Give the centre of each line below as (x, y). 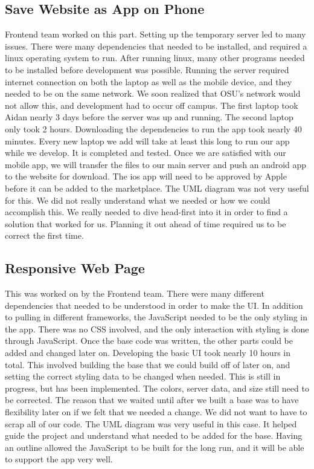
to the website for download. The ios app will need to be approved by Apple (146, 176)
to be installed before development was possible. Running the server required (147, 69)
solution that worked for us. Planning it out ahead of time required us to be (146, 223)
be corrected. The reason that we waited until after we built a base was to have (152, 400)
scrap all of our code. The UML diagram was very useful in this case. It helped (151, 423)
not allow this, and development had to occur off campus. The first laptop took (152, 105)
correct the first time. (44, 235)
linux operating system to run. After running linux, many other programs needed (155, 58)
